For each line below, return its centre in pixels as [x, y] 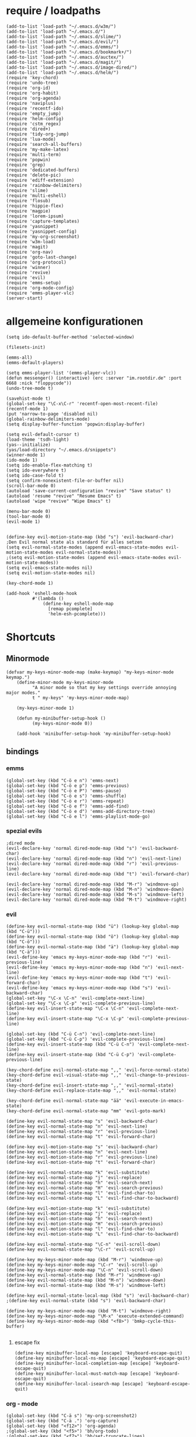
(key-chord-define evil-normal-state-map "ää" [64, 1101]
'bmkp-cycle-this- [154, 1322]
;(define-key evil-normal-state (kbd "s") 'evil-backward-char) [86, 1301]
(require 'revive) [28, 273]
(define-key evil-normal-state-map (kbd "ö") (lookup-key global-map [93, 937]
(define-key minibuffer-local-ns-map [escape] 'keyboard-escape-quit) [102, 1358]
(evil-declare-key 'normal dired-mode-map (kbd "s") [72, 848]
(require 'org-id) [28, 88]
